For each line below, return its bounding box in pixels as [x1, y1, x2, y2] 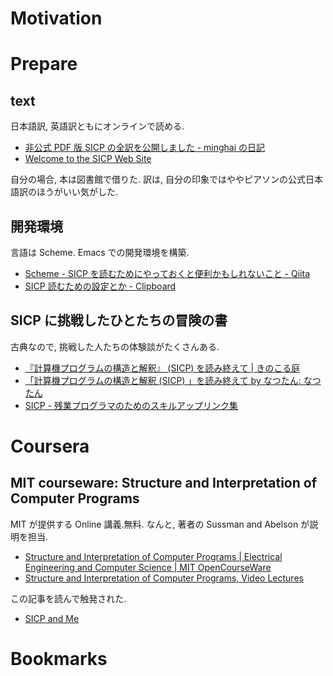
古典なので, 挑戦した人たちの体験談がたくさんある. [10, 340, 220, 352]
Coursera [10, 435, 90, 457]
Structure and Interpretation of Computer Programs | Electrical [24, 550, 283, 562]
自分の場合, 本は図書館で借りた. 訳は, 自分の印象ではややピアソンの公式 [10, 173, 306, 186]
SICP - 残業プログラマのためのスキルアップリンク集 [24, 399, 239, 411]
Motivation [10, 7, 103, 30]
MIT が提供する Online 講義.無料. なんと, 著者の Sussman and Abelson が [10, 518, 310, 530]
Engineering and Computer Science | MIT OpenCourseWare [24, 561, 272, 573]
